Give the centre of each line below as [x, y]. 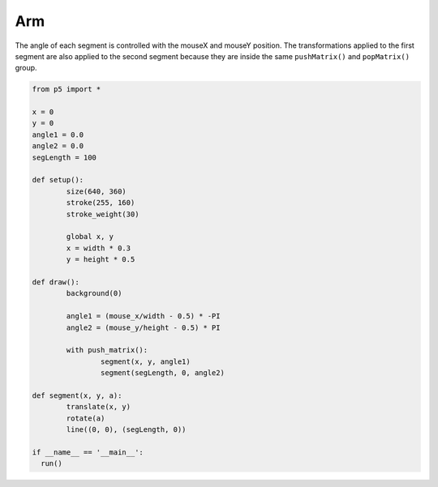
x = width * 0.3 [99, 248]
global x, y [90, 237]
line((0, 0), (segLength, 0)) [126, 430]
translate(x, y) [99, 407]
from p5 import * [67, 90]
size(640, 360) [97, 191]
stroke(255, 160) [101, 203]
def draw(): [56, 282]
